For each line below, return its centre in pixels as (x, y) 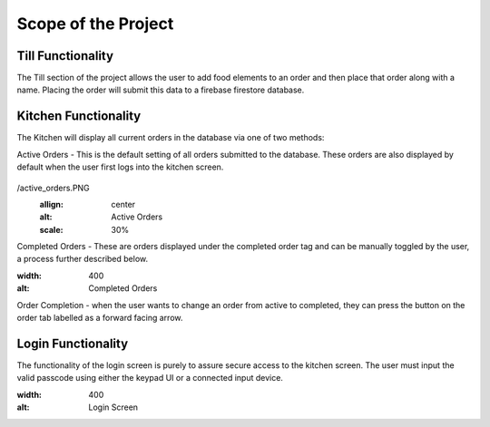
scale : (51, 229)
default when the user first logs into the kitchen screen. (120, 167)
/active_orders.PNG (53, 188)
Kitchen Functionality (79, 116)
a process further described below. (83, 259)
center (123, 204)
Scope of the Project (95, 24)
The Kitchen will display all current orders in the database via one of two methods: (171, 138)
